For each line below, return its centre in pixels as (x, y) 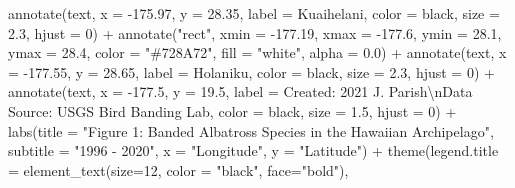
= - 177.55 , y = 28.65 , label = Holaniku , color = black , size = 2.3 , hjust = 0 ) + (251, 71)
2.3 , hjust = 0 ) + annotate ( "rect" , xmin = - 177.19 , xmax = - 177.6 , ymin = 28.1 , (255, 32)
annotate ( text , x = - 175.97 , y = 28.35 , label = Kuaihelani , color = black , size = (254, 13)
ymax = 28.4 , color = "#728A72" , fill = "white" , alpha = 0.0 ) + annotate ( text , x (257, 52)
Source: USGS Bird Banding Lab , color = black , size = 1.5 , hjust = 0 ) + (232, 110)
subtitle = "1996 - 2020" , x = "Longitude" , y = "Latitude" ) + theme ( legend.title (253, 150)
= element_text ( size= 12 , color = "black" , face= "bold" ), (178, 169)
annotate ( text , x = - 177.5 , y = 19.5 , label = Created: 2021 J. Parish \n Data (240, 91)
